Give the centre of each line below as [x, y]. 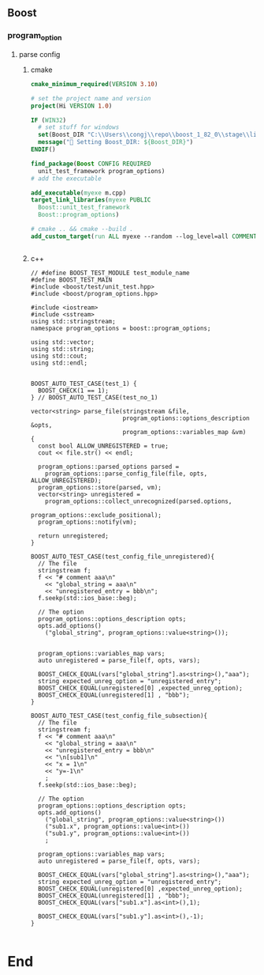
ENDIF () [43, 149]
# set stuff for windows [78, 127]
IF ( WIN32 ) [48, 120]
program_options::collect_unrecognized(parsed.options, [139, 501]
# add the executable [66, 178]
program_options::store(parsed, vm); [100, 487]
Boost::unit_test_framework [84, 208]
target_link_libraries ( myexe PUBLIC [91, 200]
